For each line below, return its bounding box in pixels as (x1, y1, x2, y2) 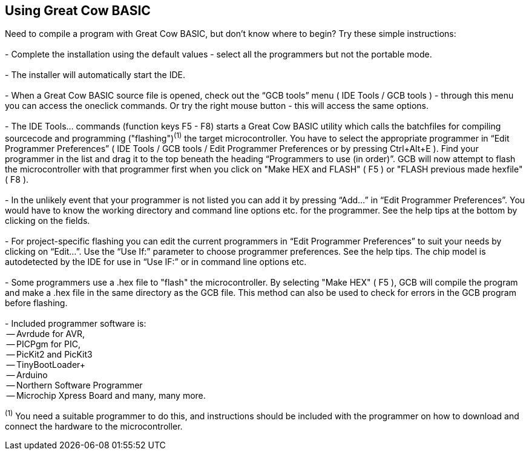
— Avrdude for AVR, (6, 329, 85, 339)
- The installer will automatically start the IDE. (5, 70, 185, 80)
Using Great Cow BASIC (5, 3, 151, 18)
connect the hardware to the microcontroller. (5, 421, 183, 431)
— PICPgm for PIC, (6, 339, 81, 350)
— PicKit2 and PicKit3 (6, 349, 93, 360)
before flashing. (5, 298, 68, 309)
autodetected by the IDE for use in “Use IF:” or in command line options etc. (5, 257, 307, 267)
